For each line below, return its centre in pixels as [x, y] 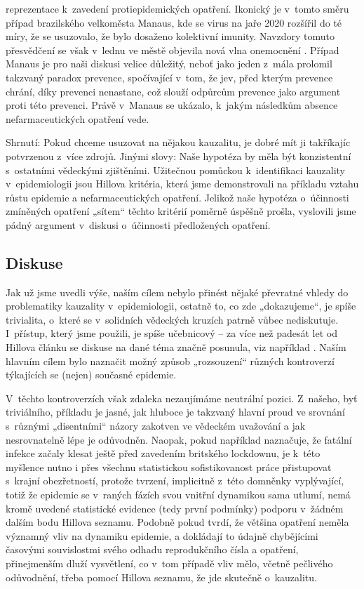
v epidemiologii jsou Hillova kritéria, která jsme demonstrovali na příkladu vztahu [182, 184]
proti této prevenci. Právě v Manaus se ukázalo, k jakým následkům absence [172, 105]
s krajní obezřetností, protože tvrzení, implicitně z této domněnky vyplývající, [175, 481]
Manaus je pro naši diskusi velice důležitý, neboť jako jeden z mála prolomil [169, 64]
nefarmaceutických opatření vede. [77, 118]
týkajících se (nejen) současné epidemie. [91, 375]
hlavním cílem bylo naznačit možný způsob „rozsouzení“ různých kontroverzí [170, 360]
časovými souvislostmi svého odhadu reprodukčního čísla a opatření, [152, 549]
